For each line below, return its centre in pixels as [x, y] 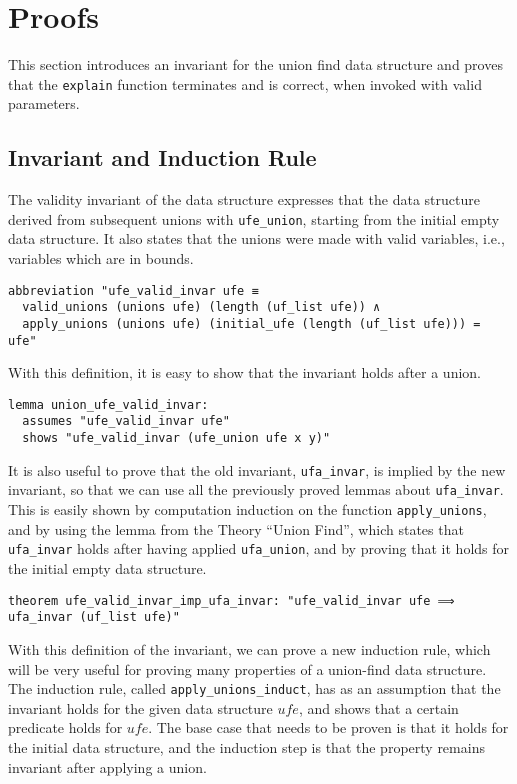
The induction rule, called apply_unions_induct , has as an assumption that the [254, 688]
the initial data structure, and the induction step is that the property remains [246, 746]
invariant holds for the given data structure [140, 707]
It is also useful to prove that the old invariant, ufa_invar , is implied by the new [257, 469]
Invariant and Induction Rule [162, 157]
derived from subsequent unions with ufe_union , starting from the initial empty [254, 218]
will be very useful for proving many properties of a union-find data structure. [247, 668]
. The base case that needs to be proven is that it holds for [328, 727]
